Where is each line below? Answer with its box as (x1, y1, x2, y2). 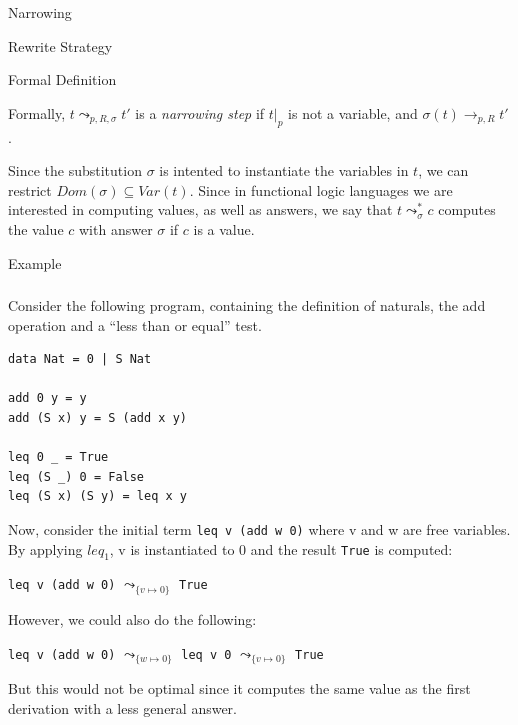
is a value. (193, 218, 255, 239)
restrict (8, 179, 52, 200)
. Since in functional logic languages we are (189, 179, 453, 200)
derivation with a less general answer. (8, 697, 237, 718)
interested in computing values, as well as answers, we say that (8, 199, 393, 220)
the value (8, 218, 64, 239)
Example (8, 252, 62, 273)
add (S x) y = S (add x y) (8, 411, 187, 426)
